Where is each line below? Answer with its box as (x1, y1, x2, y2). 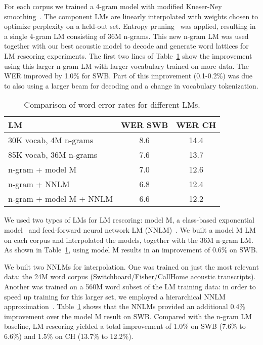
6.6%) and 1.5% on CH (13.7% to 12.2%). (4, 330, 134, 341)
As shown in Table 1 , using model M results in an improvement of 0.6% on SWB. (4, 244, 258, 255)
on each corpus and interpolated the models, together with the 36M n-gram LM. (4, 234, 253, 245)
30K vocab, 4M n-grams (8, 134, 94, 146)
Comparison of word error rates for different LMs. (24, 99, 200, 111)
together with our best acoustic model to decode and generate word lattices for (4, 40, 249, 51)
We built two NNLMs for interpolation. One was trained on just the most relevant (4, 261, 259, 272)
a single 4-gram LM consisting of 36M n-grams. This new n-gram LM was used (4, 30, 249, 41)
